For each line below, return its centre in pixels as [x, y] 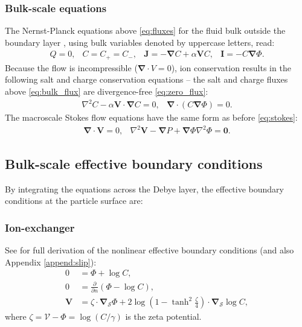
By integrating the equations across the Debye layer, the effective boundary [144, 189]
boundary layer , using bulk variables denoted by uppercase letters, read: [140, 42]
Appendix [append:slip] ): [51, 262]
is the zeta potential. [163, 316]
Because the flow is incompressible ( [71, 67]
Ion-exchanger [40, 227]
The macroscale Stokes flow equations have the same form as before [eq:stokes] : [151, 117]
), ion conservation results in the [231, 67]
